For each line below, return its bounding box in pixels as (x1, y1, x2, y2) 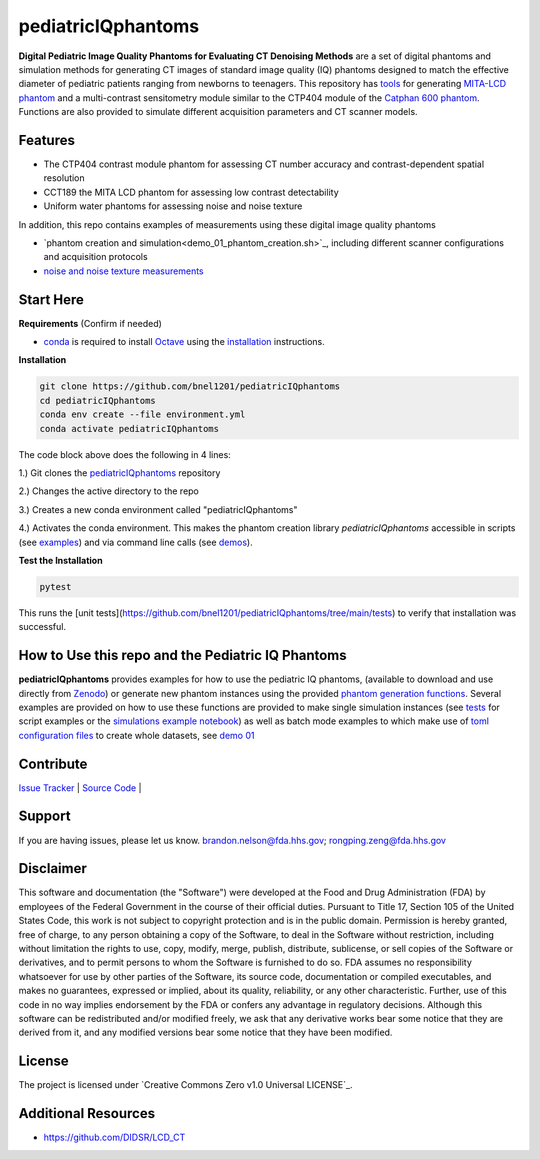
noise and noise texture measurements (43, 265, 204, 277)
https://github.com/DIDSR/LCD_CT (43, 1131, 186, 1144)
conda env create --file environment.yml (39, 409, 246, 420)
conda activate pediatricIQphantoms (39, 423, 220, 434)
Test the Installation (18, 554, 104, 566)
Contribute (18, 755, 88, 772)
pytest (39, 581, 72, 592)
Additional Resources (18, 1105, 155, 1122)
